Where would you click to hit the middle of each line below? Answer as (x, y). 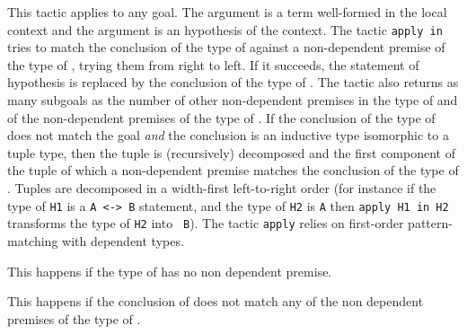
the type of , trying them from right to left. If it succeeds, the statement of (213, 64)
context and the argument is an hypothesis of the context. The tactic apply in (225, 29)
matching (33, 240)
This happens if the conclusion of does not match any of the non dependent (216, 301)
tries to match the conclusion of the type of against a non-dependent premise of (226, 47)
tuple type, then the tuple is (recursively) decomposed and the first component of (231, 152)
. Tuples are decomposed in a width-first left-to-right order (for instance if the (222, 188)
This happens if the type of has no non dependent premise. (170, 271)
